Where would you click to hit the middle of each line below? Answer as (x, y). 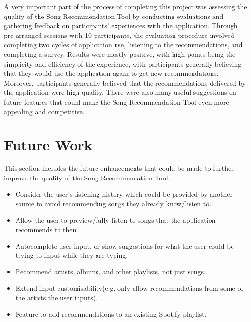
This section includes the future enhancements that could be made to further (119, 168)
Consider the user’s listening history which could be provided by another (124, 194)
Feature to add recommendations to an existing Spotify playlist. (111, 313)
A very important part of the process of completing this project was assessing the (125, 6)
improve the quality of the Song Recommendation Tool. (87, 177)
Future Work (48, 145)
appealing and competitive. (44, 111)
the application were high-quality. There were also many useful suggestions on (120, 92)
